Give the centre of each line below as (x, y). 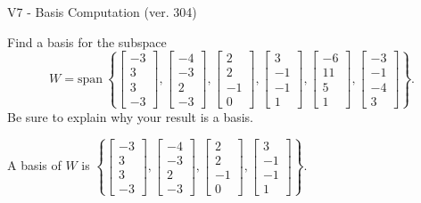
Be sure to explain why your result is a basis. (131, 116)
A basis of (34, 165)
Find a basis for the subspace (87, 41)
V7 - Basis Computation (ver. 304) (102, 12)
